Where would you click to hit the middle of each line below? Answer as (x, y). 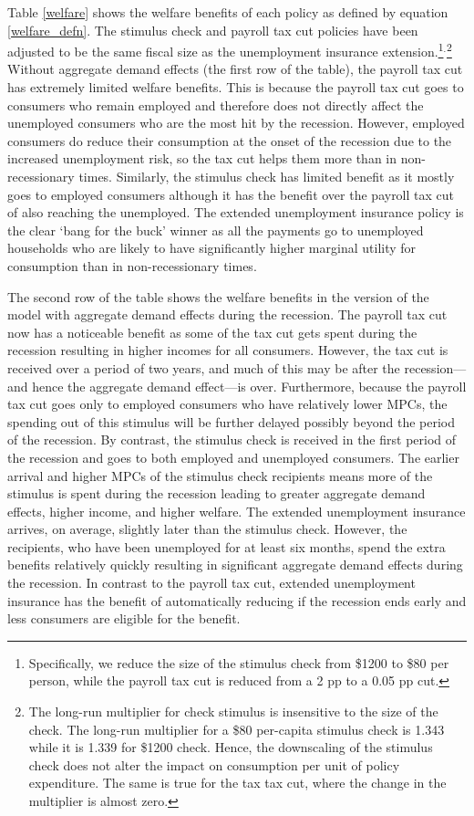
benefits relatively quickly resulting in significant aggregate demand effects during (235, 565)
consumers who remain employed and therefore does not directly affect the (216, 105)
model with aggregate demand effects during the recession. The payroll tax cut (227, 314)
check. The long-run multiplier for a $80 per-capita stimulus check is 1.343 (237, 729)
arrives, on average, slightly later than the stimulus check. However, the (207, 529)
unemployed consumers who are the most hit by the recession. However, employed (236, 123)
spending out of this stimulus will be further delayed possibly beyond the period (232, 421)
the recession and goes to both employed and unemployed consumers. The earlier (233, 457)
